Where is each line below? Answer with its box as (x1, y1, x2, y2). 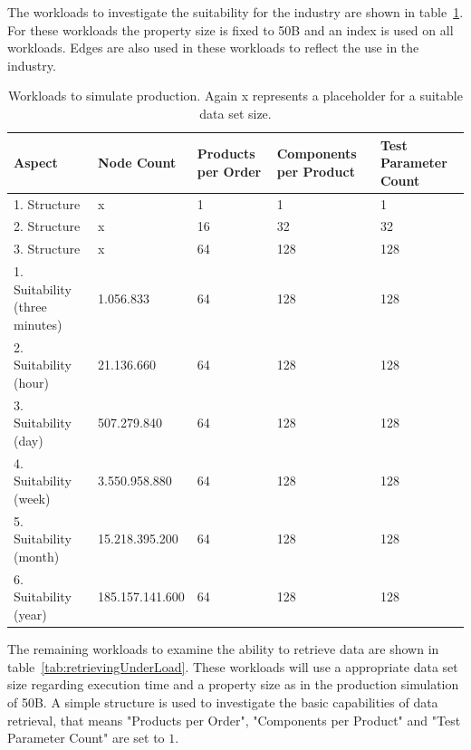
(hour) (14, 372, 49, 391)
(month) (14, 547, 60, 566)
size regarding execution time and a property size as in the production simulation (7, 675, 459, 694)
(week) (14, 489, 51, 507)
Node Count (98, 153, 177, 172)
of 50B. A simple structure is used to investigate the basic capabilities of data (7, 692, 438, 711)
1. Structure (14, 194, 81, 213)
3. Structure (14, 239, 81, 258)
